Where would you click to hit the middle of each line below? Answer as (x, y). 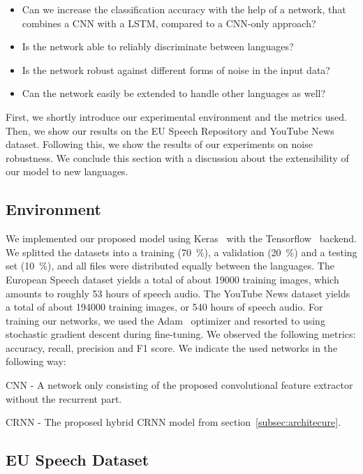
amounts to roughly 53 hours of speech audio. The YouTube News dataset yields (178, 293)
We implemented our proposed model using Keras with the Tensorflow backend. (181, 238)
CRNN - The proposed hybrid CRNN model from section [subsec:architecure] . (173, 422)
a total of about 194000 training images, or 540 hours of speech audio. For (164, 307)
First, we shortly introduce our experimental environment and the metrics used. (176, 116)
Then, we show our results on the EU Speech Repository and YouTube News (170, 130)
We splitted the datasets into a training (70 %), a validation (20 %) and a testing (181, 252)
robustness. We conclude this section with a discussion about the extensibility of (177, 157)
